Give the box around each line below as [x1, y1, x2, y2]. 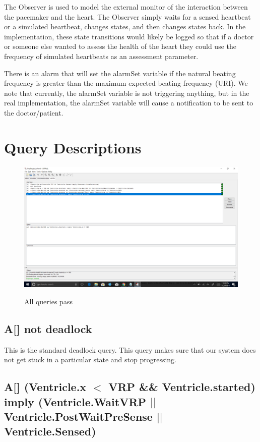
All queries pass [24, 296, 73, 306]
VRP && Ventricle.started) [108, 379, 255, 395]
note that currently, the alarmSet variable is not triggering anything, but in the [4, 87, 249, 98]
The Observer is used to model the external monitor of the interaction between [4, 2, 248, 12]
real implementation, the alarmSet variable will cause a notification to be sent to [4, 97, 253, 108]
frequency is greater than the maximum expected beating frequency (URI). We [4, 78, 248, 88]
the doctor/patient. [4, 107, 63, 118]
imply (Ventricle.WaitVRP [4, 394, 147, 409]
